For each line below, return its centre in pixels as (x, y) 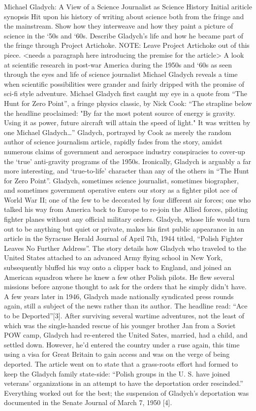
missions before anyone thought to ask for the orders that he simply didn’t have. (125, 287)
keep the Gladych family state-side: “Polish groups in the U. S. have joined (117, 373)
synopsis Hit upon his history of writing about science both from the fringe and (124, 16)
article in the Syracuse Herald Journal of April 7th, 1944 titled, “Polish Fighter (124, 238)
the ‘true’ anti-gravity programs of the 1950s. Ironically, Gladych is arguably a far (128, 161)
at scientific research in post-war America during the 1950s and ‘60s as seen (118, 64)
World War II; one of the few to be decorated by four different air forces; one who (128, 199)
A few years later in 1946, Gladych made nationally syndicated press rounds (119, 296)
